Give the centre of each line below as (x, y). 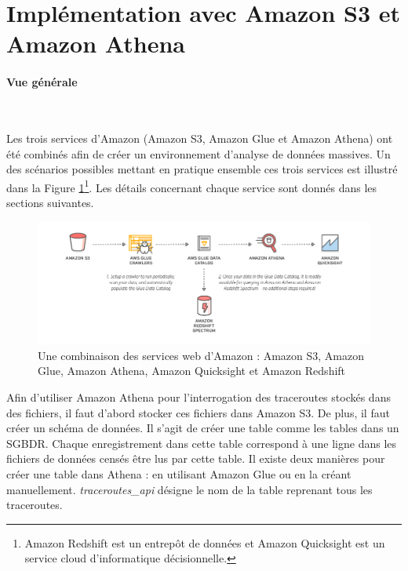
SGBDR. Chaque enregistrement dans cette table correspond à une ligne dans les (202, 443)
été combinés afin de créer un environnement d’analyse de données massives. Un (199, 153)
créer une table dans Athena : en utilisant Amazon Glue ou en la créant (179, 473)
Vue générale (42, 82)
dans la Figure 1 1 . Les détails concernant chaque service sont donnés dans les (192, 186)
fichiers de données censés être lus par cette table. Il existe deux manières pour (196, 458)
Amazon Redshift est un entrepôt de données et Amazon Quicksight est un (205, 542)
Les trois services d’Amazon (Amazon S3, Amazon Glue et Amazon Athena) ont (200, 138)
